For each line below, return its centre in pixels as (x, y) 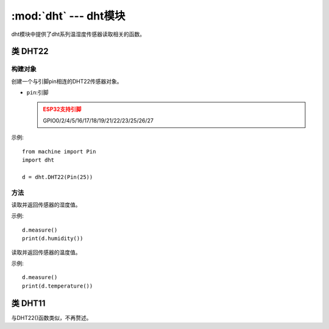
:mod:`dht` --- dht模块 (68, 16)
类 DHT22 (30, 51)
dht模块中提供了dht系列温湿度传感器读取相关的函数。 (78, 34)
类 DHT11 (28, 303)
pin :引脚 (37, 93)
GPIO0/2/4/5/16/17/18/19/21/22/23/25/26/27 (98, 120)
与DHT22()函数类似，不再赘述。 (51, 317)
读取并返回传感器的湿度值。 (46, 205)
